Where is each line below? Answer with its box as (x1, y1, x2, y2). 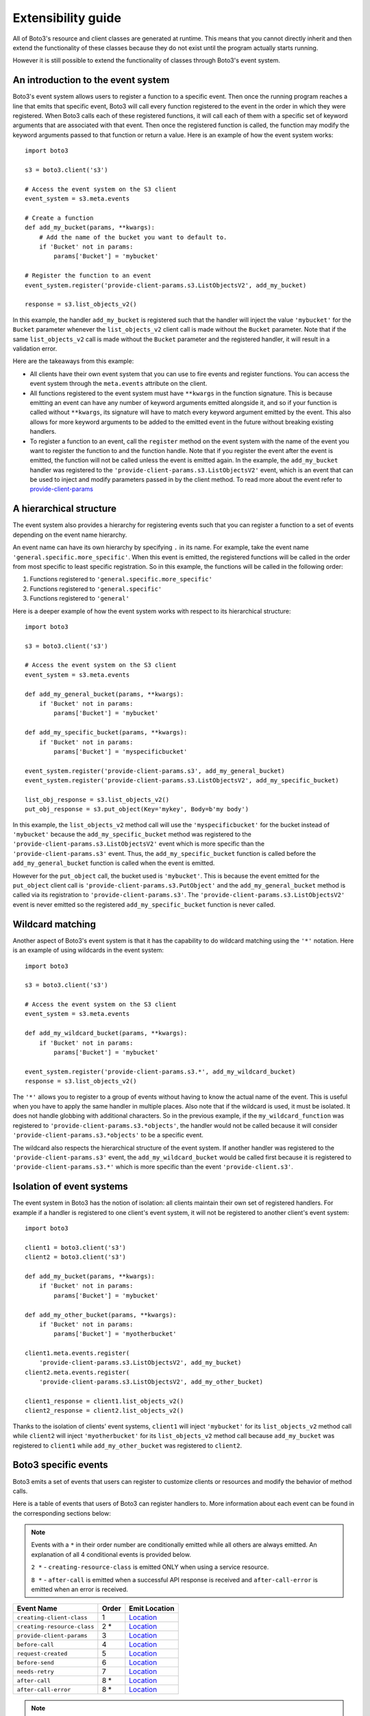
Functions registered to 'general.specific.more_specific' (29, 575, 212, 583)
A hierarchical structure (12, 503, 116, 515)
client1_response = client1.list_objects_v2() (25, 1398, 184, 1405)
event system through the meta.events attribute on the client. (29, 380, 208, 388)
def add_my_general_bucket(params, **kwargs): (25, 690, 184, 698)
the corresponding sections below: (12, 1509, 111, 1517)
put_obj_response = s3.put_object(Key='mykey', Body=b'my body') (25, 805, 249, 813)
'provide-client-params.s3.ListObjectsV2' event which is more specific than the (12, 839, 265, 848)
